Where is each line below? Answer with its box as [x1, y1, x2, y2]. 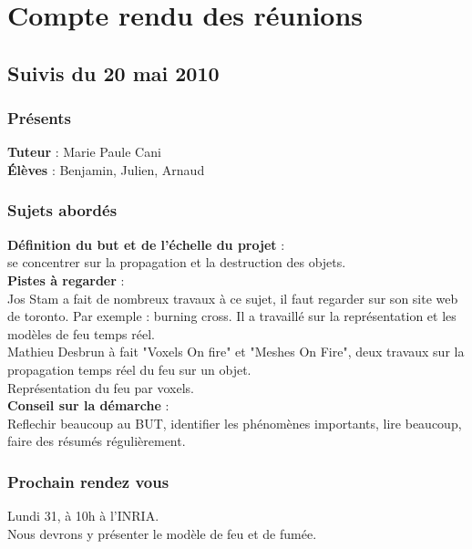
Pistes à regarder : [7, 270, 125, 289]
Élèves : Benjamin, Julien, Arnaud [7, 160, 205, 179]
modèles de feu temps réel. [7, 324, 155, 343]
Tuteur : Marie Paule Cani [7, 142, 161, 161]
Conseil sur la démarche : [7, 396, 169, 415]
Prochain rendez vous [7, 470, 169, 492]
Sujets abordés [7, 199, 118, 222]
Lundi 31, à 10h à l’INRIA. [7, 506, 159, 525]
